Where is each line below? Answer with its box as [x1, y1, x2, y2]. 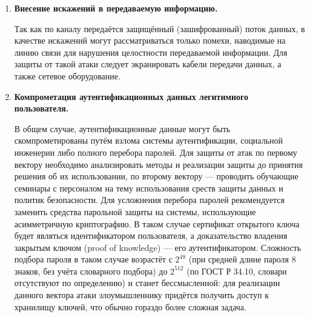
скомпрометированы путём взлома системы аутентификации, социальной [14, 134, 283, 147]
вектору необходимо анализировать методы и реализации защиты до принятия [14, 158, 303, 170]
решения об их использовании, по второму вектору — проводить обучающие [14, 170, 298, 182]
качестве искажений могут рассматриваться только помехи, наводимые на [14, 34, 286, 47]
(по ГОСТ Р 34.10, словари [186, 264, 287, 277]
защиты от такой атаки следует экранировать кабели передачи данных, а [14, 58, 282, 70]
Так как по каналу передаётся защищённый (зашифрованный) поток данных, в [14, 22, 305, 35]
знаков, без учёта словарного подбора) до [14, 264, 168, 277]
